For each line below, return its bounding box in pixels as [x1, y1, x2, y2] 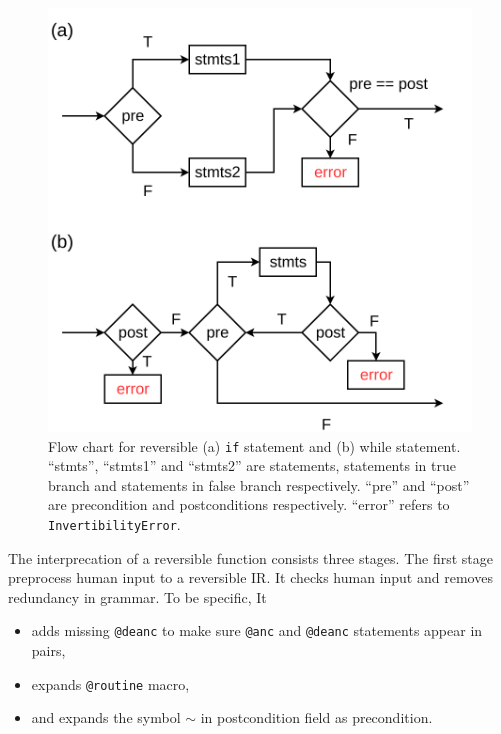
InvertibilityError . [48, 514, 181, 535]
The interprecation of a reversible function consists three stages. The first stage [8, 547, 493, 568]
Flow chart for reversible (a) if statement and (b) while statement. [48, 435, 461, 456]
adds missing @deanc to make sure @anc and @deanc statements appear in [31, 620, 483, 641]
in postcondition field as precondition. [200, 707, 433, 728]
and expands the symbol [31, 707, 181, 728]
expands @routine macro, [31, 673, 190, 694]
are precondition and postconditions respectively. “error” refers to [48, 494, 450, 515]
